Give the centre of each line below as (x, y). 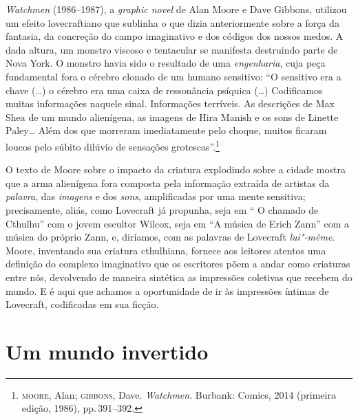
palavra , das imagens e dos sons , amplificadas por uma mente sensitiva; (156, 196)
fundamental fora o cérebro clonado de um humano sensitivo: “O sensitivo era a (173, 76)
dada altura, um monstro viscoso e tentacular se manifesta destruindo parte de (172, 49)
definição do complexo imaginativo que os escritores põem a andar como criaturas (178, 264)
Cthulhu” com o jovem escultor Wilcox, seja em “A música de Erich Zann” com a (177, 223)
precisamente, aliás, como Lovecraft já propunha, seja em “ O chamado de (162, 209)
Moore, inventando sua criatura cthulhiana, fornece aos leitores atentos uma (166, 250)
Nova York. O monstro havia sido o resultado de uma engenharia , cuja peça (166, 63)
